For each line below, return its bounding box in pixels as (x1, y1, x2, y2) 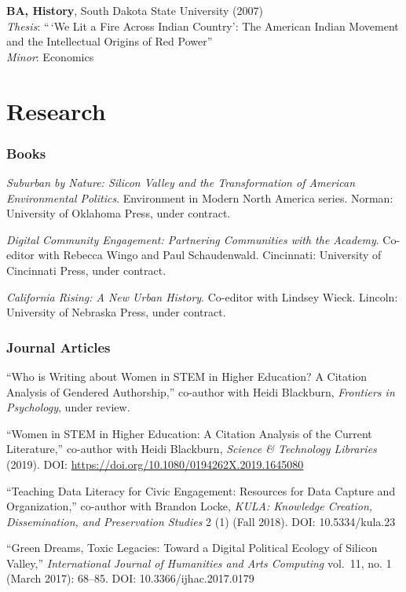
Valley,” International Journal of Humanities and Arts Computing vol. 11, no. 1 (6, 554, 392, 571)
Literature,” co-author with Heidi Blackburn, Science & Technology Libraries (6, 440, 377, 457)
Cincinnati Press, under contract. (6, 261, 166, 278)
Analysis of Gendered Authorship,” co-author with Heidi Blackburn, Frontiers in (6, 383, 395, 400)
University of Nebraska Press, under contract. (6, 304, 226, 320)
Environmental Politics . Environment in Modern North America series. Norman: (6, 189, 393, 206)
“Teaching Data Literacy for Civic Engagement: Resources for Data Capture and (6, 482, 396, 499)
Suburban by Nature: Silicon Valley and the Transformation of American (6, 174, 355, 190)
